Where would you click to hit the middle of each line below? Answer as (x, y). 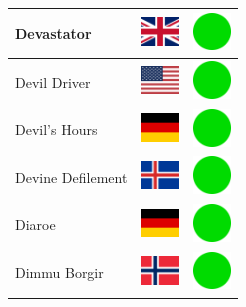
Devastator (53, 32)
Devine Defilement (71, 176)
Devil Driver (53, 81)
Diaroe (35, 224)
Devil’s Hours (56, 129)
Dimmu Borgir (59, 272)
